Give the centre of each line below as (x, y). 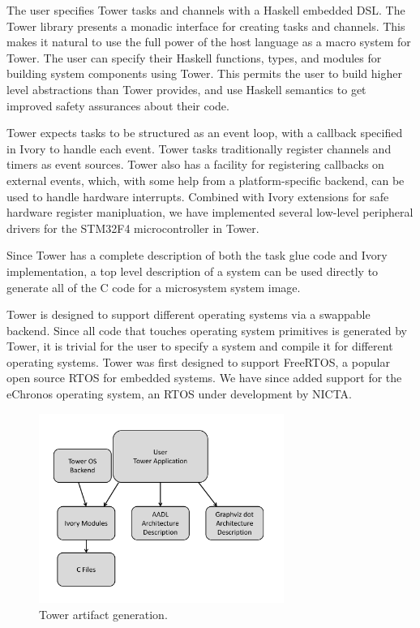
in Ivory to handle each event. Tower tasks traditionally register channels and (199, 148)
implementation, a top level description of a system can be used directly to (193, 271)
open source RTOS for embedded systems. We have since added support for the (204, 378)
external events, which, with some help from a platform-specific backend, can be (206, 180)
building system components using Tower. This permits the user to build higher (204, 73)
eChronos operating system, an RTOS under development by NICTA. (179, 394)
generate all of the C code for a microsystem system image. (154, 287)
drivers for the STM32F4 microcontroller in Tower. (133, 228)
